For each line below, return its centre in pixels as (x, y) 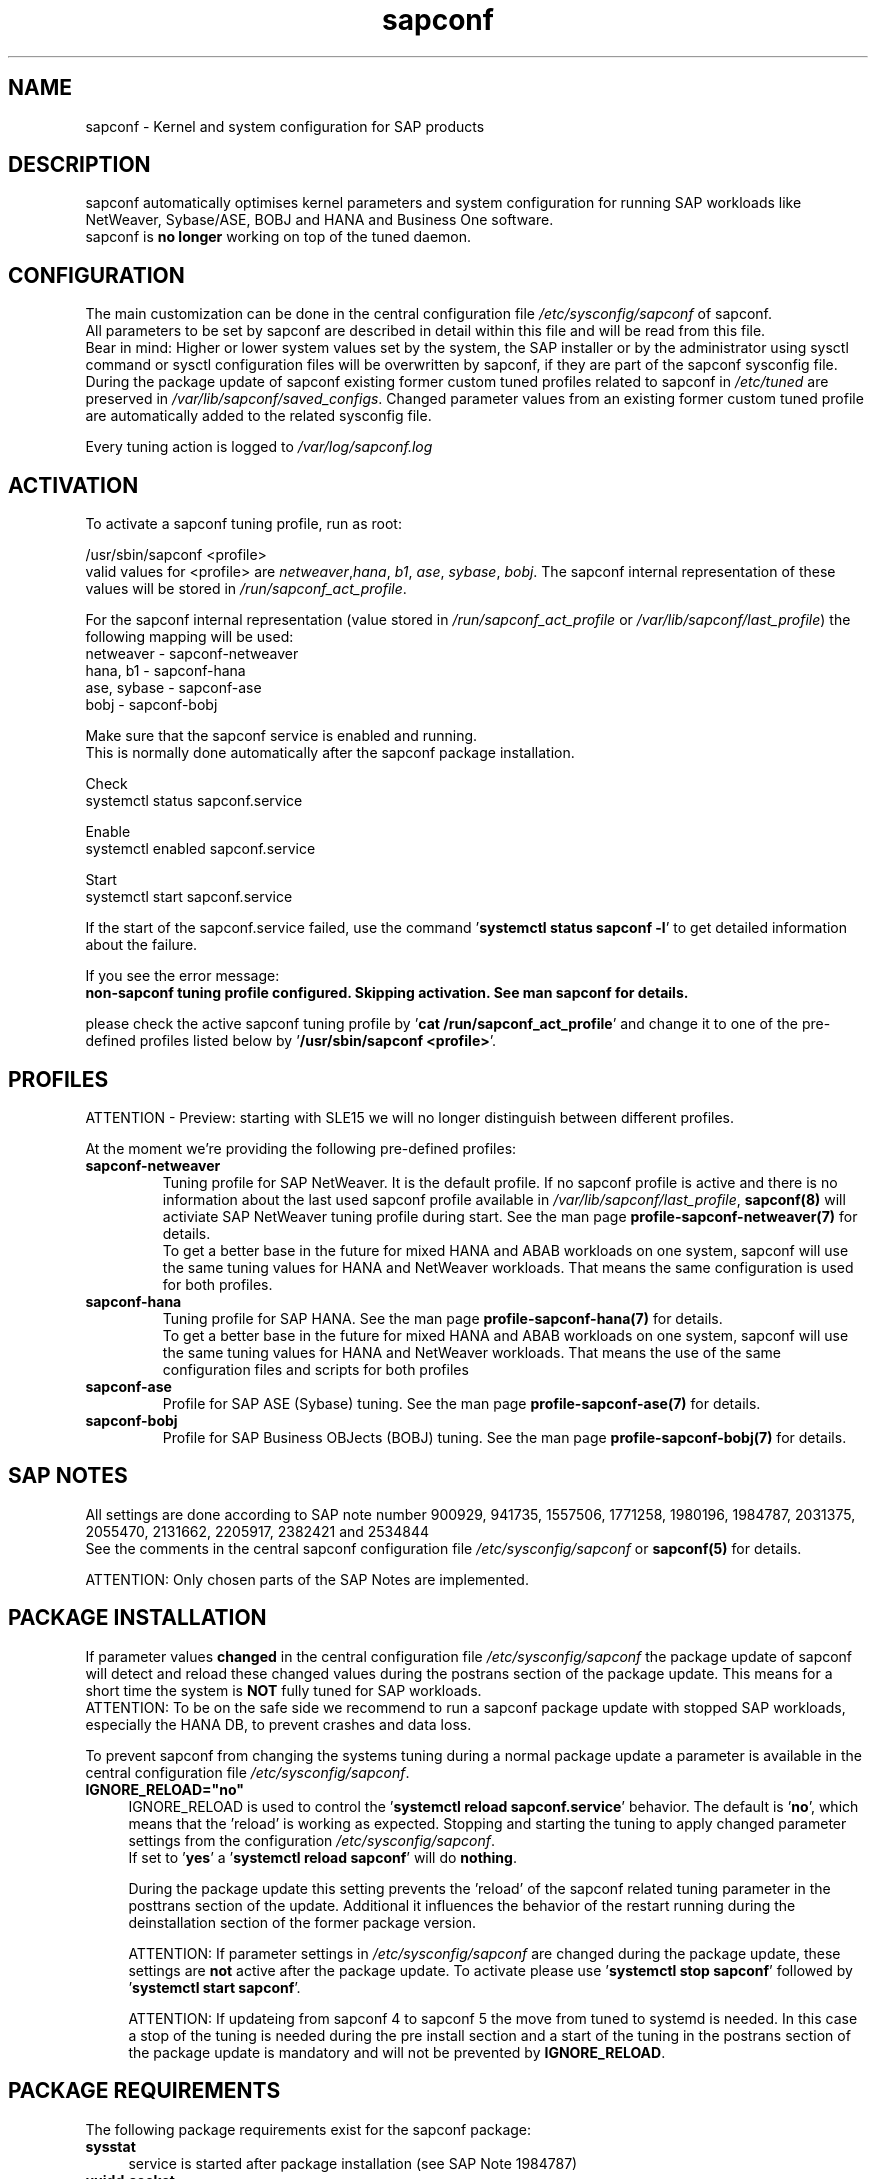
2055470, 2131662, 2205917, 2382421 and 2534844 (257, 1531)
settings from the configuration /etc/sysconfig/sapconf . (311, 1840)
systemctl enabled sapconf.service (200, 849)
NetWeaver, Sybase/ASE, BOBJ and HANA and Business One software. (319, 220)
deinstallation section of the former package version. (302, 1922)
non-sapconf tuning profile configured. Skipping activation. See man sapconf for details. (387, 993)
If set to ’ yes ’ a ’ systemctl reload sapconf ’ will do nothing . (322, 1857)
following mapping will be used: (189, 637)
